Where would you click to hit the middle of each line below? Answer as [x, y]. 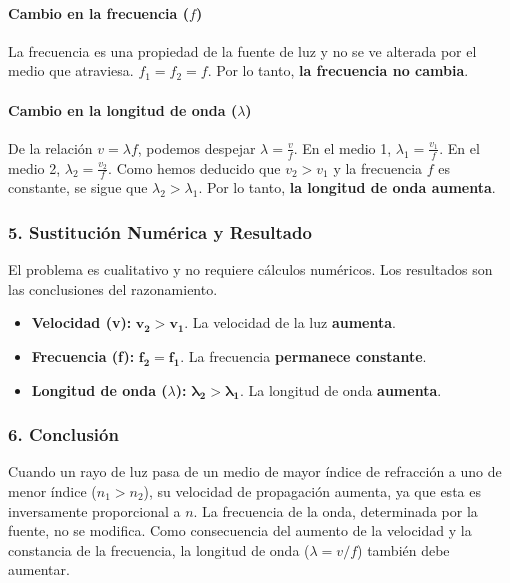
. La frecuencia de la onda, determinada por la [335, 510]
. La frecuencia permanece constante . [303, 356]
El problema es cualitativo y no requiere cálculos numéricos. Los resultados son [250, 269]
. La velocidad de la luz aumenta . [290, 322]
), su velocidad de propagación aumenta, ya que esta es [312, 491]
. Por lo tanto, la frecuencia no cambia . [338, 70]
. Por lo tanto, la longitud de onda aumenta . [347, 187]
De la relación [50, 147]
